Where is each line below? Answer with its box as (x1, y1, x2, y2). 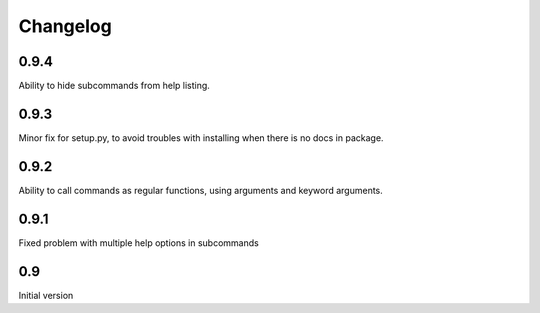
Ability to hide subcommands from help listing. (18, 80, 210, 92)
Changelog (18, 15, 112, 37)
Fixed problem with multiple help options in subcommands (18, 236, 259, 249)
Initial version (18, 289, 74, 301)
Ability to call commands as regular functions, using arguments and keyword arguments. (18, 184, 384, 196)
